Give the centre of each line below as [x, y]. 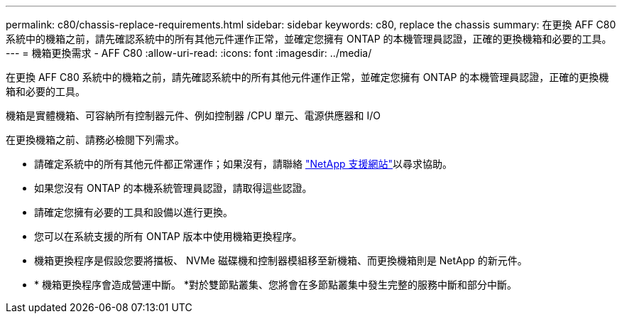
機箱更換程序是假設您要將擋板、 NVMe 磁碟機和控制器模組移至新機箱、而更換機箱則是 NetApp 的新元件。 [281, 260]
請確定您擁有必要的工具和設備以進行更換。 [133, 212]
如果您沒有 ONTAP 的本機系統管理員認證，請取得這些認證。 [173, 188]
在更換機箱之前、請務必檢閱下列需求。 [95, 140]
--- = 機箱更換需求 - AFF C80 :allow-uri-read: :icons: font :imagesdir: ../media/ [189, 53]
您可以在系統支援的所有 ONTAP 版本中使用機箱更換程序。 [168, 236]
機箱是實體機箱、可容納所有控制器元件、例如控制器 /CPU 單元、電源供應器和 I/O [193, 115]
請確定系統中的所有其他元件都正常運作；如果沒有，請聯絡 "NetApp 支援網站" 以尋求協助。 [244, 164]
